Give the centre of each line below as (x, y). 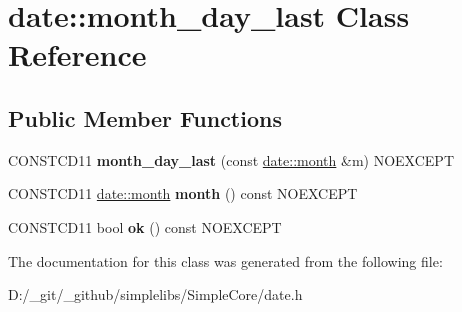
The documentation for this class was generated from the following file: (225, 260)
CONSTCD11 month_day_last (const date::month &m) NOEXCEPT (231, 159)
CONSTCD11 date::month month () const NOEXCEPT (183, 193)
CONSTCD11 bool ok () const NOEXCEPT (145, 226)
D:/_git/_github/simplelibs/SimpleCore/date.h (155, 294)
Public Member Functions (145, 117)
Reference (77, 54)
